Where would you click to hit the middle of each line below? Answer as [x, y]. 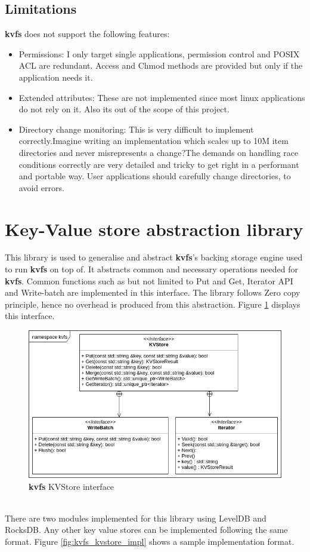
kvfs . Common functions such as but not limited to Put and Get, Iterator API [149, 280]
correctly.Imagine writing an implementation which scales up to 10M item [154, 141]
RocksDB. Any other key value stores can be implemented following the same [146, 530]
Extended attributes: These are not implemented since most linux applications [162, 97]
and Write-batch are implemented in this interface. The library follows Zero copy [153, 292]
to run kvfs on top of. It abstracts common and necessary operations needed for [152, 269]
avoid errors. [41, 187]
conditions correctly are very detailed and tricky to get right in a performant [159, 164]
